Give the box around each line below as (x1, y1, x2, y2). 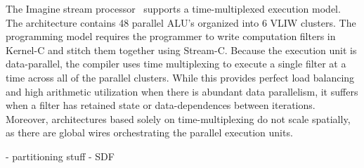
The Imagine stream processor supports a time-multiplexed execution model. (6, 1, 341, 15)
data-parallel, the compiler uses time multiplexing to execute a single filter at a (6, 56, 346, 71)
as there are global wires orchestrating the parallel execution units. (6, 125, 293, 140)
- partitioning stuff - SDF (6, 148, 115, 163)
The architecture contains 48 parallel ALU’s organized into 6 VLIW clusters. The (6, 15, 356, 30)
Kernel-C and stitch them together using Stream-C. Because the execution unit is (6, 42, 357, 57)
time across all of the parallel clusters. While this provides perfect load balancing (6, 70, 355, 84)
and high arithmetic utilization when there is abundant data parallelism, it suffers (6, 84, 358, 98)
